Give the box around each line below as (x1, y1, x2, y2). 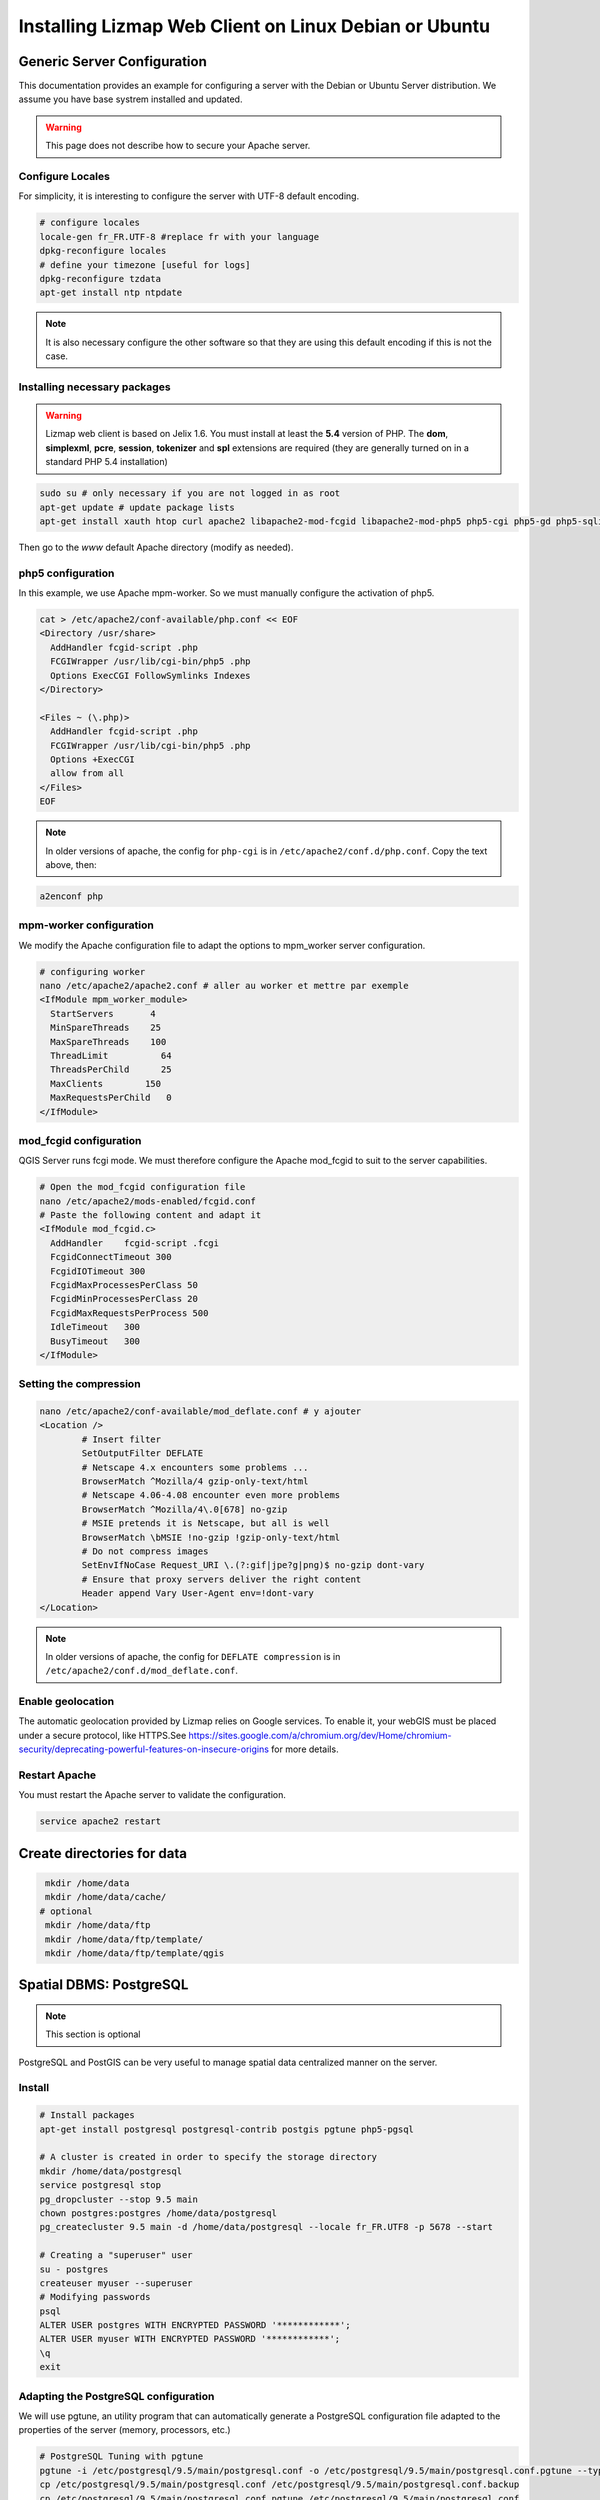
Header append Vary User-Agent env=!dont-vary (81, 1588, 314, 1599)
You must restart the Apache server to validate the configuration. (18, 1789, 287, 1801)
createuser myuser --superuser (39, 2277, 194, 2289)
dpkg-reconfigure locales (39, 245, 167, 257)
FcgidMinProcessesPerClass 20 (50, 1293, 199, 1305)
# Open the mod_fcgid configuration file (39, 1181, 246, 1193)
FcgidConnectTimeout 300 (50, 1251, 172, 1263)
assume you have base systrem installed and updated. (18, 93, 243, 105)
